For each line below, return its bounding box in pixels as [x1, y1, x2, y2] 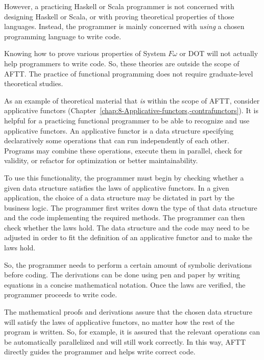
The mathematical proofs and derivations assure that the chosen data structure [4, 306, 252, 317]
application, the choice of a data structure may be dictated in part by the [4, 192, 234, 203]
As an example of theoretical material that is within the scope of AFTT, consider [4, 95, 260, 106]
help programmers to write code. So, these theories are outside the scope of [4, 58, 239, 68]
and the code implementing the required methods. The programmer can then [4, 212, 245, 223]
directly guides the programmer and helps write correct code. [4, 346, 196, 357]
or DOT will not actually [179, 48, 258, 59]
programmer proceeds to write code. [4, 289, 117, 300]
